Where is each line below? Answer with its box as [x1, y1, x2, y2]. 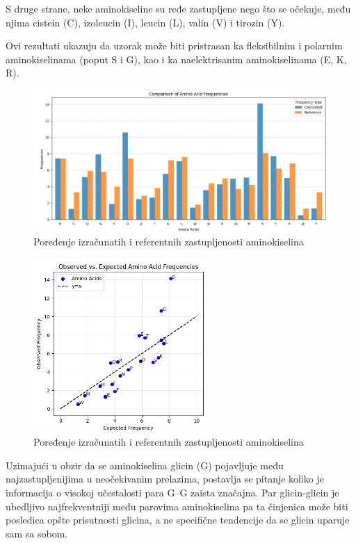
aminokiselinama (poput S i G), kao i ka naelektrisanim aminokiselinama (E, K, [6, 51, 347, 66]
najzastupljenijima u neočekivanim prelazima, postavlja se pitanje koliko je [6, 471, 325, 486]
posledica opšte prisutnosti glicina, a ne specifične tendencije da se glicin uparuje [6, 512, 350, 527]
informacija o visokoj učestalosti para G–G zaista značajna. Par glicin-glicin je [6, 485, 339, 500]
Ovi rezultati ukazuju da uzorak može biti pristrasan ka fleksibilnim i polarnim [6, 38, 343, 53]
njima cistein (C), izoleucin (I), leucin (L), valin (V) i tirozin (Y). [6, 15, 285, 29]
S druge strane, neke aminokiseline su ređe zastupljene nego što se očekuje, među [6, 1, 351, 15]
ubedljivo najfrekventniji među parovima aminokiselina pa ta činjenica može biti [6, 499, 348, 513]
